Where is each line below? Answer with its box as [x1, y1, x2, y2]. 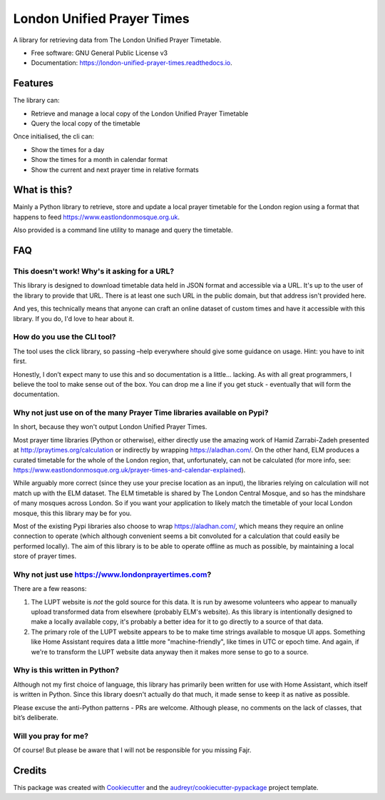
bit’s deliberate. [13, 713, 58, 721]
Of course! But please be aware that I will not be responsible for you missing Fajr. [13, 746, 252, 754]
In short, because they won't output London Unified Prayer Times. [13, 422, 207, 431]
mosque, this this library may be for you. [13, 509, 132, 517]
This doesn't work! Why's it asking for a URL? [13, 266, 175, 276]
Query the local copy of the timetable [31, 119, 140, 128]
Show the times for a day [31, 145, 105, 153]
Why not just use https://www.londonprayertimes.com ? [13, 569, 212, 579]
